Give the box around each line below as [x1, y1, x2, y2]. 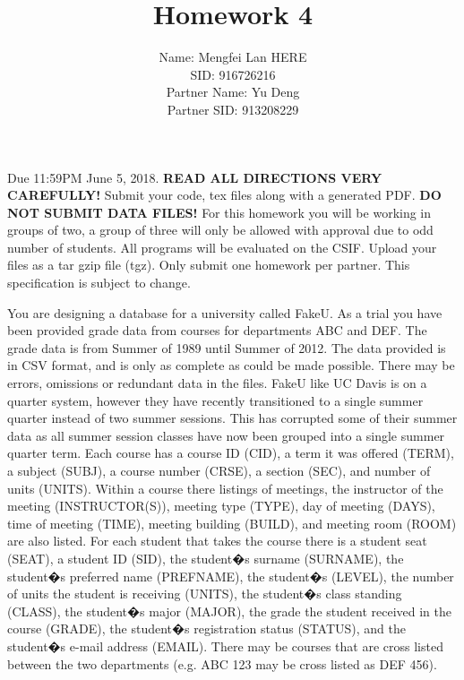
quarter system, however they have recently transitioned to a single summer [7, 391, 424, 409]
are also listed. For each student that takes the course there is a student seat [7, 531, 427, 550]
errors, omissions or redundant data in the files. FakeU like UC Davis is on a [7, 374, 427, 392]
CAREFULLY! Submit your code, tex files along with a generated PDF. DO [7, 185, 442, 204]
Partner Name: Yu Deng [166, 82, 300, 101]
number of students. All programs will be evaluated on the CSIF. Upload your [7, 237, 437, 256]
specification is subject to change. [7, 273, 191, 292]
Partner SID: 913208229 [167, 99, 299, 118]
